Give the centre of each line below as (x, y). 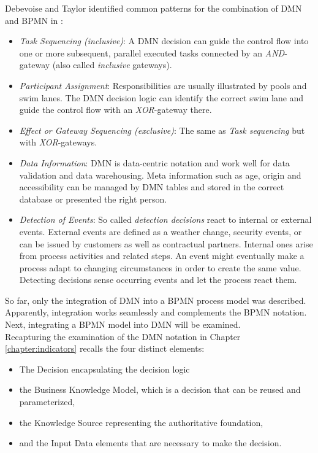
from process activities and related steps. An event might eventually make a (162, 256)
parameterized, (47, 402)
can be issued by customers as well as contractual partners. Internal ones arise (166, 243)
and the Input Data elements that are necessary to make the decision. (150, 443)
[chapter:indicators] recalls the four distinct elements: (105, 348)
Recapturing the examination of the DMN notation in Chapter (123, 336)
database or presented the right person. (93, 199)
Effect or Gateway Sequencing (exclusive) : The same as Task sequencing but (162, 130)
